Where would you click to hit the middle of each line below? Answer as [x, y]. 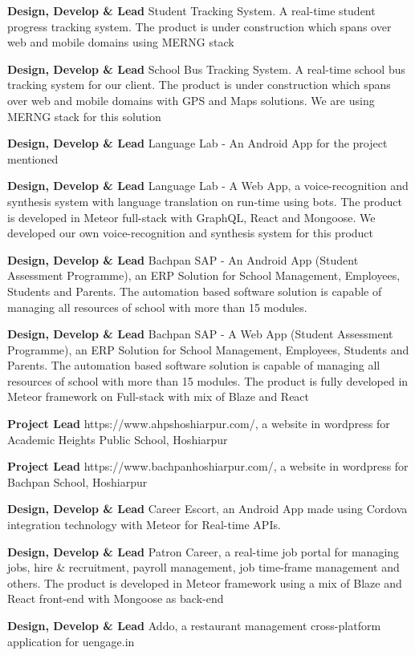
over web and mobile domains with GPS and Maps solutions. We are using [191, 100]
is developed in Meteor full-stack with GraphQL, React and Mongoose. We [191, 217]
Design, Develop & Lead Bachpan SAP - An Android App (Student [183, 259]
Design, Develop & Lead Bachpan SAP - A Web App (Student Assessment [200, 334]
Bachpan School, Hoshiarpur [77, 481]
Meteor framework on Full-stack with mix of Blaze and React [159, 396]
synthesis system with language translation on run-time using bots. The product [205, 201]
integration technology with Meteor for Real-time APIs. [144, 525]
